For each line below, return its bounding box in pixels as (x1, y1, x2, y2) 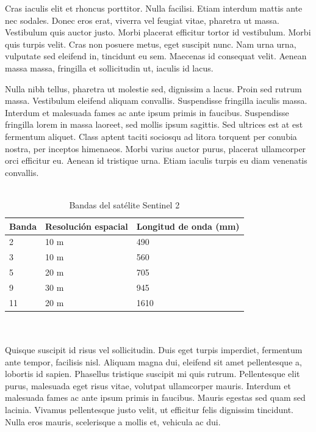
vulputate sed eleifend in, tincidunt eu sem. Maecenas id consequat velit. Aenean (5, 49, 307, 62)
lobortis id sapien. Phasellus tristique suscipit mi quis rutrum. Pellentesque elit (5, 367, 300, 380)
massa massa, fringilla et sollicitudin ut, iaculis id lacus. (5, 61, 214, 74)
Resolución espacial (45, 219, 128, 232)
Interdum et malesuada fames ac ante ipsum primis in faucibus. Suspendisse (5, 106, 289, 119)
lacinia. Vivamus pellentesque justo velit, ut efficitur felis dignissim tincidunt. (5, 403, 294, 416)
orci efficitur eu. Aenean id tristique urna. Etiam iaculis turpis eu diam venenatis (5, 154, 307, 167)
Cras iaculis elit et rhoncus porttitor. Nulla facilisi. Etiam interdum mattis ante (5, 2, 303, 14)
